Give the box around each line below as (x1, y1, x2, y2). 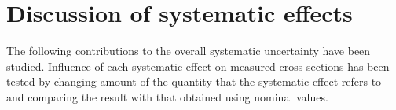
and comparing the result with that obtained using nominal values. (6, 88, 328, 104)
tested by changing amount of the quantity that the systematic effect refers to (6, 73, 382, 90)
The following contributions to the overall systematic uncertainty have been (6, 42, 371, 59)
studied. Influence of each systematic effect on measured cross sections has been (6, 57, 390, 74)
